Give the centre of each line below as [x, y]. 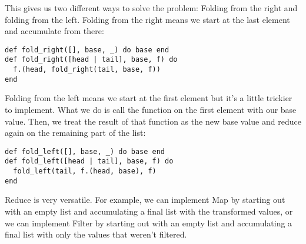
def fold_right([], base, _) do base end [87, 50]
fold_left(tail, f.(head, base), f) [85, 171]
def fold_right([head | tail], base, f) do [91, 60]
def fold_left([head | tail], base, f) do [89, 161]
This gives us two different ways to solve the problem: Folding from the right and [151, 8]
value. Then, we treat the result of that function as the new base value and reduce [153, 121]
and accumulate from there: [54, 31]
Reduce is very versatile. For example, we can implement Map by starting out [145, 200]
